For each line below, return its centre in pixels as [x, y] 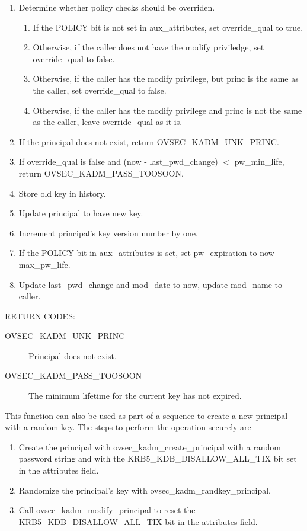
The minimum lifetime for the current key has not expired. [135, 396]
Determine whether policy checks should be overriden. [117, 7]
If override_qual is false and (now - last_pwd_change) [118, 161]
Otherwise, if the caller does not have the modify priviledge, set [148, 47]
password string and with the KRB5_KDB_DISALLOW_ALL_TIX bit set [158, 458]
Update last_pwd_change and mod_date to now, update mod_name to [151, 284]
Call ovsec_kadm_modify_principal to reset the [107, 510]
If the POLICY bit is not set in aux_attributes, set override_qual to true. [168, 27]
